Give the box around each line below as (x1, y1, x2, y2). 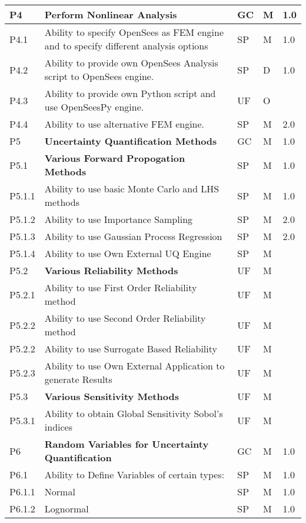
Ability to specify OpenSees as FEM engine (44, 25, 224, 39)
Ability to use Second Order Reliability (44, 311, 206, 325)
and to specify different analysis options (44, 39, 208, 52)
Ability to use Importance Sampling (44, 212, 193, 226)
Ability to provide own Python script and (44, 86, 216, 100)
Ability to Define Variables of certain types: (44, 468, 225, 481)
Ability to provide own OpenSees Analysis (44, 56, 218, 69)
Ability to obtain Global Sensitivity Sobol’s (44, 407, 223, 420)
